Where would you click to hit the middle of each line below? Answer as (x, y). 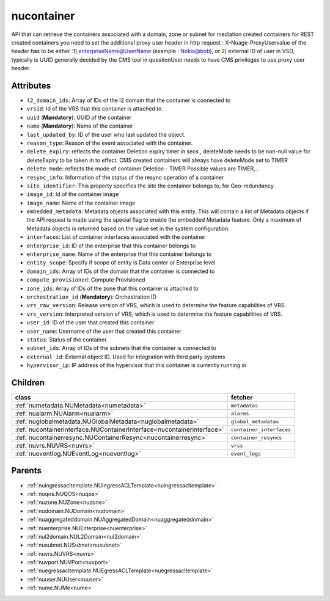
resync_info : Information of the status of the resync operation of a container (125, 177)
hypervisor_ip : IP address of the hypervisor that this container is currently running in (137, 365)
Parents (27, 471)
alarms (240, 413)
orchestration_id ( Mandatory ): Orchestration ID (92, 297)
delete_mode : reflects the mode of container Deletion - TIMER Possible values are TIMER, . (143, 169)
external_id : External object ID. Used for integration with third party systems (126, 357)
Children (28, 383)
